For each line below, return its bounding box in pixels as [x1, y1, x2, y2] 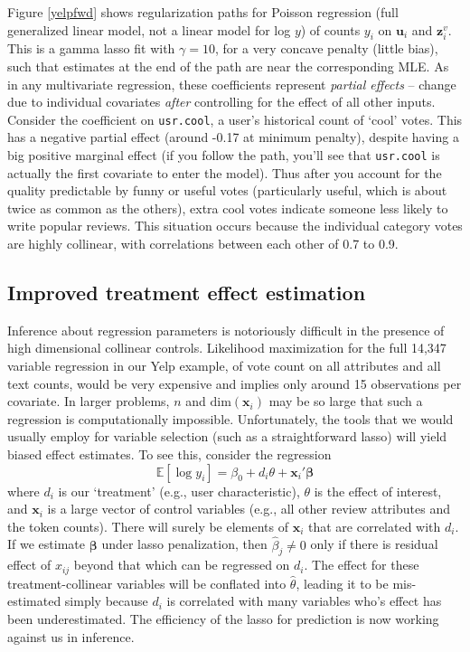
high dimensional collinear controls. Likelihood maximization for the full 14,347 [7, 338, 446, 357]
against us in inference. [7, 627, 135, 646]
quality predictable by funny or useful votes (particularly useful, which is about [7, 181, 447, 200]
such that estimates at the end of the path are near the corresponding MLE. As [7, 56, 449, 75]
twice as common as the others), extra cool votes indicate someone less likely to [7, 198, 448, 217]
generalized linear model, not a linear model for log [7, 20, 291, 39]
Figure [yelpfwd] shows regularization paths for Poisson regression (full [7, 3, 399, 21]
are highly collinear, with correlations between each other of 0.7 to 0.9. [7, 234, 399, 253]
